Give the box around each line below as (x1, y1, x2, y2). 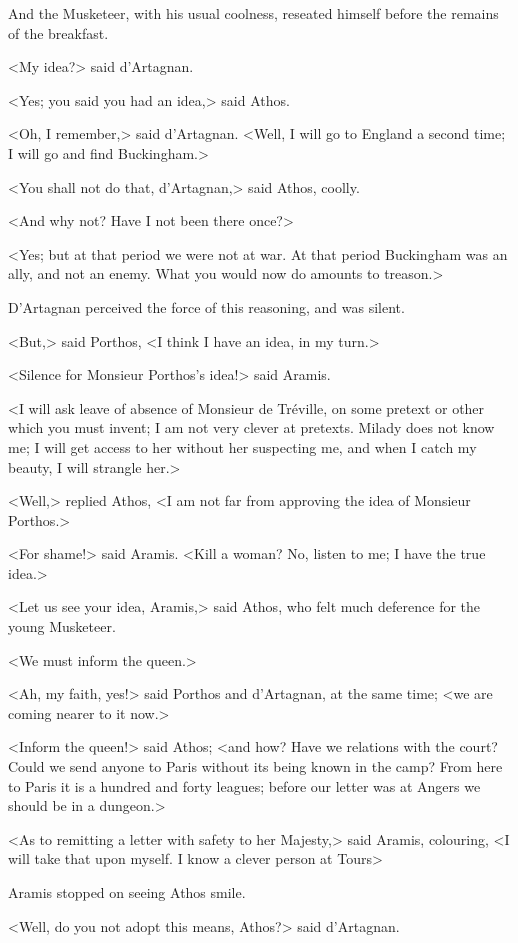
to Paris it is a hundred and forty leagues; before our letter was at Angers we (8, 775, 481, 796)
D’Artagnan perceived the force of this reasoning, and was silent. (8, 296, 405, 317)
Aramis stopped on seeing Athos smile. (8, 882, 246, 902)
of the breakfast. (8, 22, 109, 43)
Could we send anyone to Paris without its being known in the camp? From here (8, 756, 503, 777)
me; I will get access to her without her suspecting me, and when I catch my (8, 436, 477, 457)
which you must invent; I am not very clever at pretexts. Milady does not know (8, 417, 495, 438)
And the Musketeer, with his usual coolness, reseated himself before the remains (8, 3, 499, 23)
